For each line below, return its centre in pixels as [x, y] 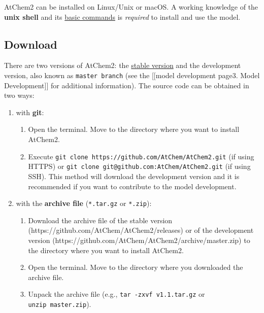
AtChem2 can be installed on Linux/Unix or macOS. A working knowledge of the [131, 7]
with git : [30, 112]
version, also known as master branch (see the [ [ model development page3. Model [132, 75]
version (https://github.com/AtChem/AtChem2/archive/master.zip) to [139, 240]
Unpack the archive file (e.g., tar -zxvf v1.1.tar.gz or [117, 294]
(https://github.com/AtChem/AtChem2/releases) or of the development [141, 230]
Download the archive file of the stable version [100, 220]
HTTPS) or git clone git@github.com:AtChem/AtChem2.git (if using [139, 166]
